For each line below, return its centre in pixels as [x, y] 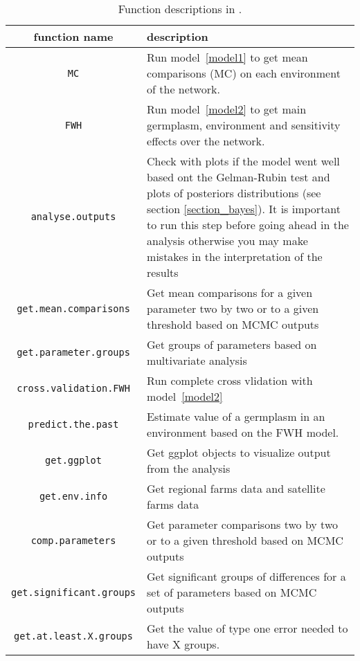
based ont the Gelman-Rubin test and [238, 177]
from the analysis [189, 468]
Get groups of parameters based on [232, 344]
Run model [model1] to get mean [227, 57]
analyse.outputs [73, 217]
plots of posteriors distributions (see [234, 193]
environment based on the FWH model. [243, 432]
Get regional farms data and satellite [236, 488]
